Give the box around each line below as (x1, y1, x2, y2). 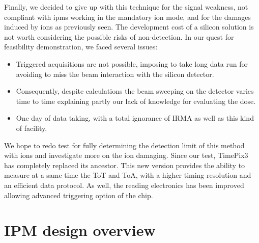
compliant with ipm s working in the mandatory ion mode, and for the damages (4, 11, 251, 22)
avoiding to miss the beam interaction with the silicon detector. (16, 68, 214, 79)
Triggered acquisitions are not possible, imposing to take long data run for (16, 58, 248, 69)
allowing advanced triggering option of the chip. (4, 190, 153, 200)
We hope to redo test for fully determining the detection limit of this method (4, 140, 245, 150)
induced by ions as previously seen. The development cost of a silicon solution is (4, 21, 254, 32)
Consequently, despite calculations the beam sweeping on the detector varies (16, 86, 254, 96)
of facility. (16, 122, 47, 133)
